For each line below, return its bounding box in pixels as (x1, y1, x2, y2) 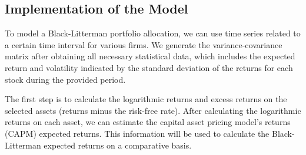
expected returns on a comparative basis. (44, 139, 192, 151)
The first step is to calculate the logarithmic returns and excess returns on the (5, 93, 287, 105)
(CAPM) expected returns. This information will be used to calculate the (5, 127, 270, 139)
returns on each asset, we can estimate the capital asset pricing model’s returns (5, 116, 291, 128)
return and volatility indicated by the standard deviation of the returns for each (5, 61, 293, 73)
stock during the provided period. (5, 73, 126, 85)
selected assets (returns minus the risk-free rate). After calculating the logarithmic (5, 104, 301, 116)
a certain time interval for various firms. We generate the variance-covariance (5, 38, 282, 50)
